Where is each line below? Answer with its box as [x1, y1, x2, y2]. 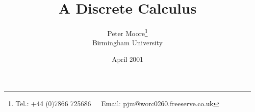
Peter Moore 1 [107, 27, 148, 38]
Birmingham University [92, 37, 163, 48]
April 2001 [111, 54, 144, 64]
